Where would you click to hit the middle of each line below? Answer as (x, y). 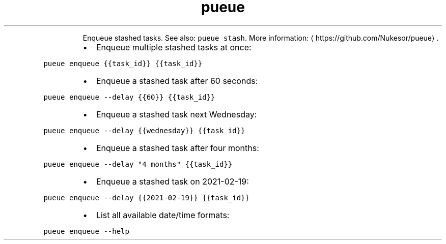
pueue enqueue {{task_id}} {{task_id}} (123, 63)
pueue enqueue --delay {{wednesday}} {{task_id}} (144, 130)
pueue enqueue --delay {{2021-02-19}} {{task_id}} (146, 197)
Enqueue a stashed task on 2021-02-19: (172, 181)
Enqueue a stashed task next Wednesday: (176, 114)
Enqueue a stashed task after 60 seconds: (177, 81)
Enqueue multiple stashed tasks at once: (174, 47)
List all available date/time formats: (163, 215)
